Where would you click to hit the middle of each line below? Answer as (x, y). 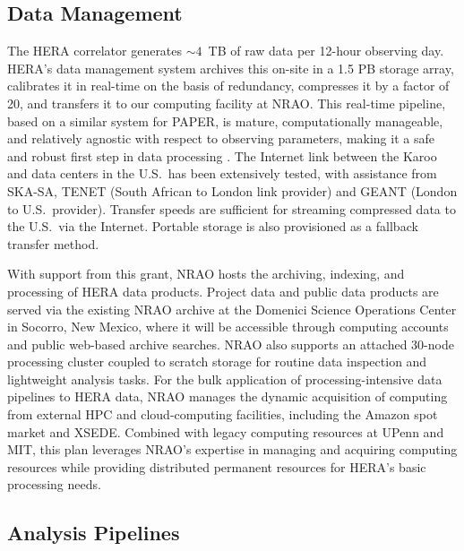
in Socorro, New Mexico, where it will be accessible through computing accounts (228, 327)
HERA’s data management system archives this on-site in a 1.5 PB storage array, (231, 68)
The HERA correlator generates (95, 51)
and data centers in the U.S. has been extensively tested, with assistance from (222, 173)
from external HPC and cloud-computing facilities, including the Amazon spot (223, 414)
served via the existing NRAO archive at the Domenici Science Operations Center (232, 309)
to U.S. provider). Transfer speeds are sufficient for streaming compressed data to (232, 208)
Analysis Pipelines (94, 533)
